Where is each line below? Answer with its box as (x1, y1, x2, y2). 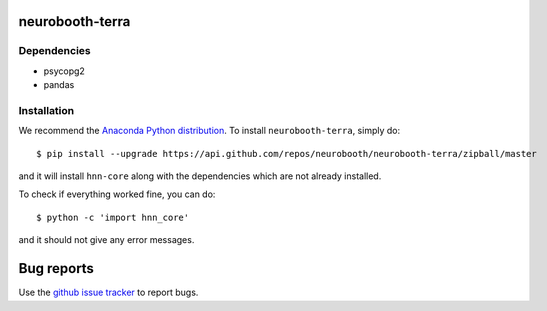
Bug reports (18, 260, 95, 277)
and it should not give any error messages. (18, 234, 195, 246)
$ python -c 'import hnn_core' (36, 211, 190, 223)
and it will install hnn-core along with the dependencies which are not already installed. (18, 170, 382, 182)
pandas (43, 79, 75, 91)
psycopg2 (43, 65, 85, 77)
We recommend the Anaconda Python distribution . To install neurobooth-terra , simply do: (18, 125, 400, 137)
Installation (18, 103, 75, 117)
